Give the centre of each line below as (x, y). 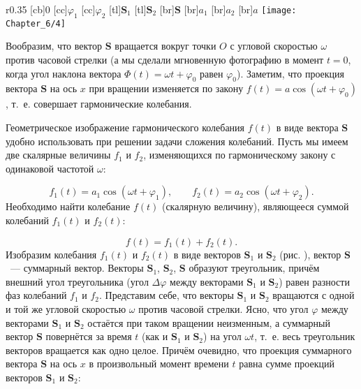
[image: (279, 10)
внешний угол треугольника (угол (77, 281)
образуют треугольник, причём (254, 268)
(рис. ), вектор (310, 254)
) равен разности (314, 281)
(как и (155, 336)
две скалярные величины (58, 155)
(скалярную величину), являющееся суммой (255, 206)
